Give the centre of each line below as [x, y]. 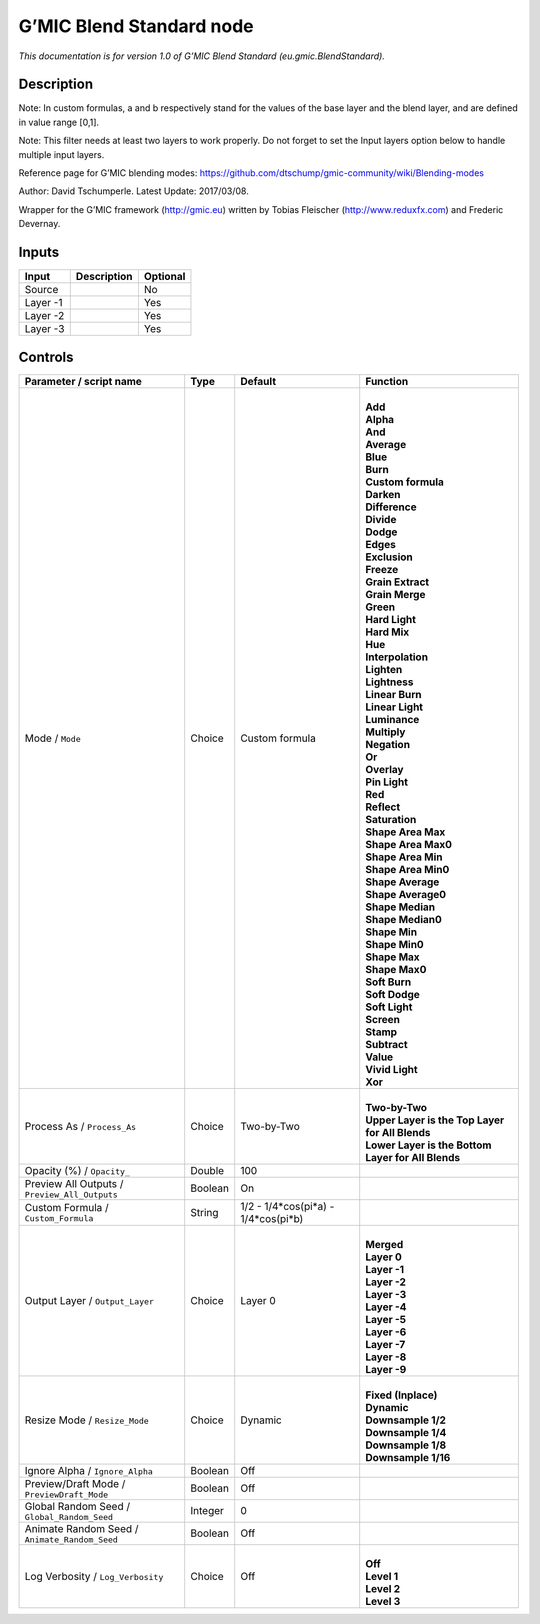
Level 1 [382, 1576]
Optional [164, 277]
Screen [382, 1019]
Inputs [39, 252]
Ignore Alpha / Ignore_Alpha [89, 1470]
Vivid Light [392, 1069]
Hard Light [391, 619]
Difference [391, 507]
